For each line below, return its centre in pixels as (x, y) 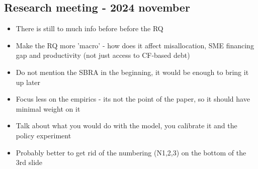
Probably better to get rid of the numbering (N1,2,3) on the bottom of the (131, 152)
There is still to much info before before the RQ (90, 28)
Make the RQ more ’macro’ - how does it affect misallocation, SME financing (135, 45)
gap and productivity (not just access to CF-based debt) (103, 55)
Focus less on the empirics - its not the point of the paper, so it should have (133, 99)
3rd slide (29, 162)
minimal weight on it (48, 108)
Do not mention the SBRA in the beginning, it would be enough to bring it (132, 72)
